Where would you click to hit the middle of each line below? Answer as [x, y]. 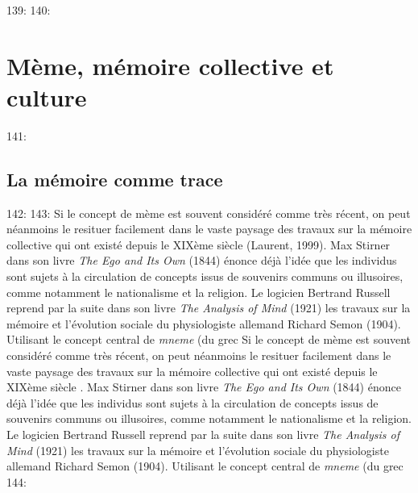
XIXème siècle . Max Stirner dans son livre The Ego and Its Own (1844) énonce [204, 387]
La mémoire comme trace [115, 179]
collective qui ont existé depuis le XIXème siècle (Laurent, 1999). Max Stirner [199, 244]
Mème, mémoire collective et [170, 65]
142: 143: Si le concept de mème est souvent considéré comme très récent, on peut [209, 213]
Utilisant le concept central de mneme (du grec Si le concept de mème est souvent [209, 339]
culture [47, 96]
